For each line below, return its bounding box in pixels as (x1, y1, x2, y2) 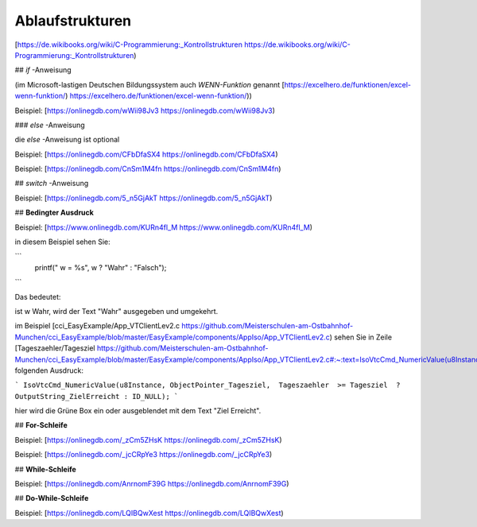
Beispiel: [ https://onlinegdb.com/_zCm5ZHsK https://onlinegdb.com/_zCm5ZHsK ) (14, 435, 282, 444)
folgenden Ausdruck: (14, 366, 83, 375)
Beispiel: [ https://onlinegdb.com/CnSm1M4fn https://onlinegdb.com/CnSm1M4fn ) (14, 164, 281, 174)
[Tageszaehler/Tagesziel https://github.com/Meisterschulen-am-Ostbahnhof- (14, 343, 270, 353)
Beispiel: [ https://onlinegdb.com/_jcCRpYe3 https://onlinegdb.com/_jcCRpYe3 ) (14, 450, 273, 459)
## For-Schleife (14, 420, 68, 430)
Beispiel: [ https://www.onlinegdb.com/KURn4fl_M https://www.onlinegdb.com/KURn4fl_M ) (14, 223, 313, 232)
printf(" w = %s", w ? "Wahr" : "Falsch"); (34, 262, 167, 272)
